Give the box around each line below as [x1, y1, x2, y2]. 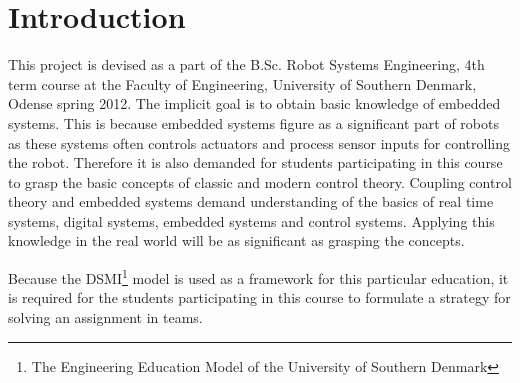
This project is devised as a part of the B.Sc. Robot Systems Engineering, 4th [8, 54, 485, 75]
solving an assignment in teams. [8, 306, 203, 327]
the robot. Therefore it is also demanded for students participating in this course [8, 152, 503, 173]
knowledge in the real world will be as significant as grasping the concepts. [8, 230, 465, 251]
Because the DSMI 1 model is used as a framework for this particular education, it [8, 265, 509, 288]
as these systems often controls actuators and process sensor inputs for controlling [8, 132, 511, 153]
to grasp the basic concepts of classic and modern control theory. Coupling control [8, 171, 512, 192]
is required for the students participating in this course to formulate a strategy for [8, 287, 511, 308]
